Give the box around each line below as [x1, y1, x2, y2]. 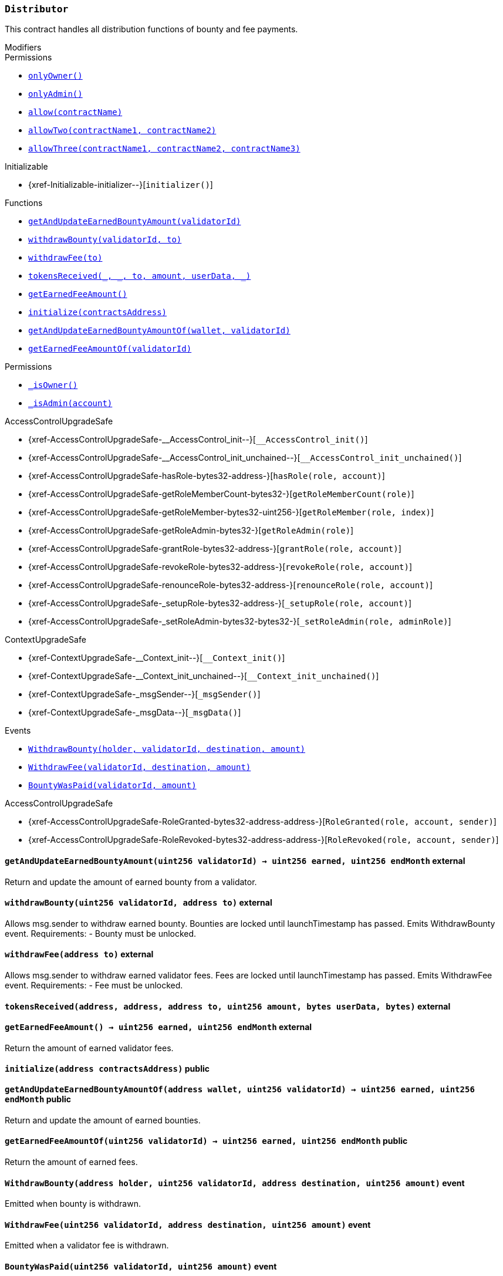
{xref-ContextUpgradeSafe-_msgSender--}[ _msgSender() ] [28, 689, 261, 700]
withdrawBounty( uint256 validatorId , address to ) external [5, 897, 272, 908]
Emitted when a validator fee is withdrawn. [5, 1240, 169, 1251]
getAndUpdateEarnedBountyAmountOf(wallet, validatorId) [28, 326, 291, 336]
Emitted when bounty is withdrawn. [5, 1199, 141, 1209]
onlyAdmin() [28, 89, 83, 99]
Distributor [5, 4, 69, 15]
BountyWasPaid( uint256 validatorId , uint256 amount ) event [5, 1261, 277, 1271]
